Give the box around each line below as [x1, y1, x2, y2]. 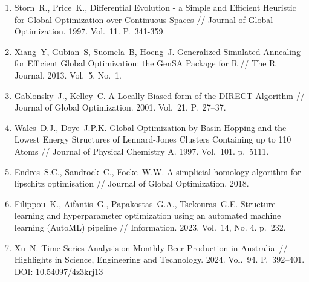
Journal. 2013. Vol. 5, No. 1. [14, 68, 122, 81]
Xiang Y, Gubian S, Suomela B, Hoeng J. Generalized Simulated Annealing [14, 45, 301, 57]
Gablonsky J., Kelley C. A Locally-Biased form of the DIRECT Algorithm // [14, 89, 305, 101]
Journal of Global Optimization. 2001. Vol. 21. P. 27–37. [14, 101, 226, 114]
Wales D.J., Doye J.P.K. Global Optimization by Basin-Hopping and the [14, 121, 287, 133]
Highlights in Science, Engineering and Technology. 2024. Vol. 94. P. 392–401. [14, 253, 305, 266]
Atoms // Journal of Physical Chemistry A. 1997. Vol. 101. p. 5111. [14, 144, 269, 157]
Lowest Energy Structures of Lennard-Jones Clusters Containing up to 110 [14, 133, 291, 146]
